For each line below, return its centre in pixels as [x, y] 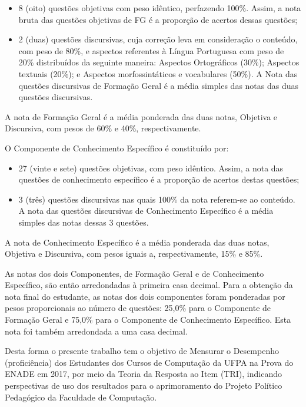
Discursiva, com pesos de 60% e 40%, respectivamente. [103, 128]
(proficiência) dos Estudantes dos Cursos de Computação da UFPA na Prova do [149, 362]
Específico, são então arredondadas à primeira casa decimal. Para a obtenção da [149, 285]
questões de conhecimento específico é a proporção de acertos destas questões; [159, 179]
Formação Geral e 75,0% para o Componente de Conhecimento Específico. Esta [148, 320]
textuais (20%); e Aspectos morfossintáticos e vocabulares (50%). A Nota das [158, 73]
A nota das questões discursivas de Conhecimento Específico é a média [146, 211]
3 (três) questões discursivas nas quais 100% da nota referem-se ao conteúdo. [157, 199]
